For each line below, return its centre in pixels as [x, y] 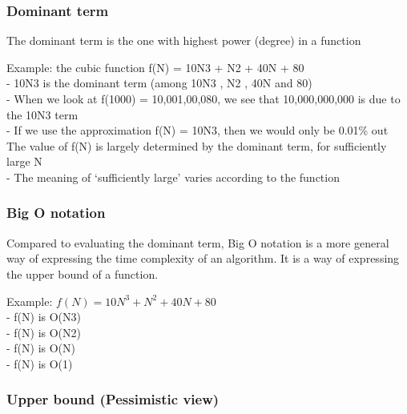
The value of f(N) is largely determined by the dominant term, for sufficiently [197, 145]
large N [24, 161]
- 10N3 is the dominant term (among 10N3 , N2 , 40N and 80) [159, 83]
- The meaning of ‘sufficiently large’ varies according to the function [173, 177]
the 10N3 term [42, 114]
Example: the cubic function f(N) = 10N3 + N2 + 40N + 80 [155, 67]
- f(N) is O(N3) [44, 317]
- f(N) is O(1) [40, 363]
